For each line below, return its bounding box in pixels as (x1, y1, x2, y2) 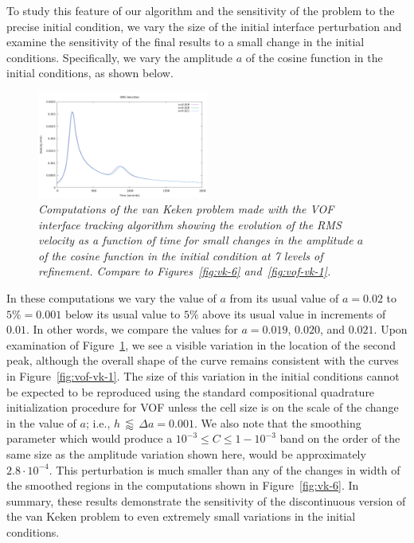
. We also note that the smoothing (193, 414, 361, 431)
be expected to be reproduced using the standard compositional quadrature (6, 383, 375, 400)
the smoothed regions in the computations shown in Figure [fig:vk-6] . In (6, 477, 359, 494)
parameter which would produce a (6, 430, 173, 447)
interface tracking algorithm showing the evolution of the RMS (38, 216, 342, 232)
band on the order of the (279, 430, 400, 447)
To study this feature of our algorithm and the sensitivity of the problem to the (6, 2, 395, 18)
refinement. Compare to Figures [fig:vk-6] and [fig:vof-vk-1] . (38, 263, 331, 279)
